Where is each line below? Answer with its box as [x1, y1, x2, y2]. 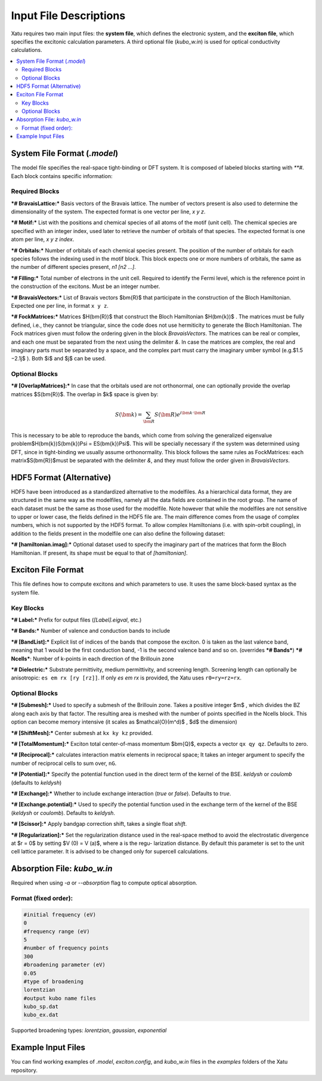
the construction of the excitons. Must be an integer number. [11, 283, 160, 290]
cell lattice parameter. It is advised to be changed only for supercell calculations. [11, 848, 209, 855]
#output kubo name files [23, 995, 97, 1002]
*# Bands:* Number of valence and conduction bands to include [11, 627, 170, 635]
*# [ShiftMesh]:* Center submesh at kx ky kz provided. [11, 729, 153, 736]
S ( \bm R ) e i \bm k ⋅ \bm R [154, 410, 206, 418]
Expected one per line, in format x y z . [11, 302, 109, 309]
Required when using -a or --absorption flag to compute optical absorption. [11, 879, 198, 887]
